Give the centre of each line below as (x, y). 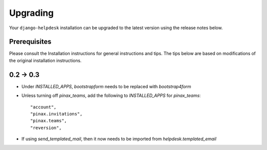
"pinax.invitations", (56, 114)
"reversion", (46, 128)
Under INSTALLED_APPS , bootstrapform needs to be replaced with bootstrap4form (106, 86)
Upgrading (31, 13)
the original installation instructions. (45, 60)
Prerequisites (30, 42)
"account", (44, 107)
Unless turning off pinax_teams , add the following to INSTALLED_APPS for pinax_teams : (111, 96)
